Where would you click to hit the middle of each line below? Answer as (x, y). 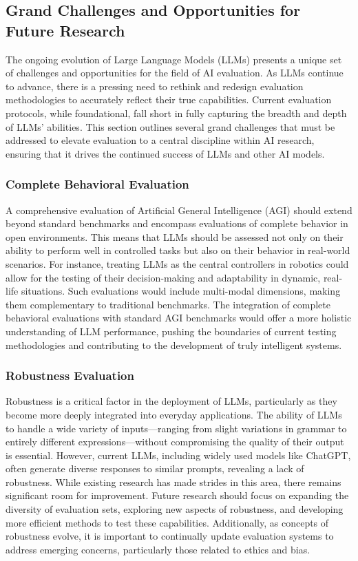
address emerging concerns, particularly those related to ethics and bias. (158, 549)
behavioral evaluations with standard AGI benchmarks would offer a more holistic (179, 318)
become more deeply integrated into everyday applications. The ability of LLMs (174, 414)
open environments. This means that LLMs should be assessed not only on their (175, 236)
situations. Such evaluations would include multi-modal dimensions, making (181, 291)
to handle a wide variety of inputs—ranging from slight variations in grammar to (176, 428)
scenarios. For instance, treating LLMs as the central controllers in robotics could (177, 263)
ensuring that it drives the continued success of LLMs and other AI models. (165, 153)
